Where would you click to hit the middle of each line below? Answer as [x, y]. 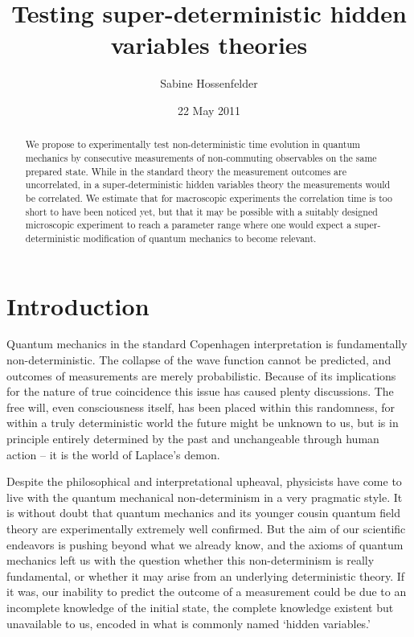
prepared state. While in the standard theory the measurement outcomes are [186, 171]
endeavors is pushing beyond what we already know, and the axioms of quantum [205, 544]
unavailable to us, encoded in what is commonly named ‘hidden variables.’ [189, 623]
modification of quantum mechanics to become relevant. [200, 238]
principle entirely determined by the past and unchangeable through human [193, 439]
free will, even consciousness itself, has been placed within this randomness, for [201, 407]
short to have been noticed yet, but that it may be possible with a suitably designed [201, 211]
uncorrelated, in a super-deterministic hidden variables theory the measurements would [208, 185]
